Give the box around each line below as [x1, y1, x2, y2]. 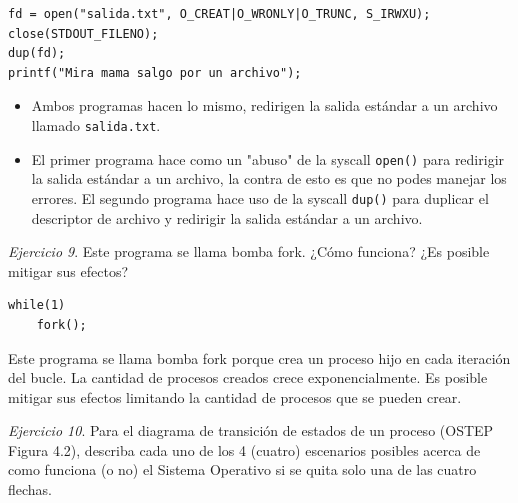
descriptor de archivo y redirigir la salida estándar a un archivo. [31, 207, 423, 228]
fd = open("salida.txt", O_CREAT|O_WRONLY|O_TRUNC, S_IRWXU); [8, 7, 431, 21]
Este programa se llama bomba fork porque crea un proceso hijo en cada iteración [8, 347, 511, 368]
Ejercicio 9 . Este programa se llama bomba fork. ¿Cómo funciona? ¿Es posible [8, 241, 490, 262]
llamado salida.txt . [31, 114, 161, 135]
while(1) [8, 298, 66, 313]
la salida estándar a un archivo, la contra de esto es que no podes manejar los [31, 168, 507, 189]
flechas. [8, 479, 53, 500]
